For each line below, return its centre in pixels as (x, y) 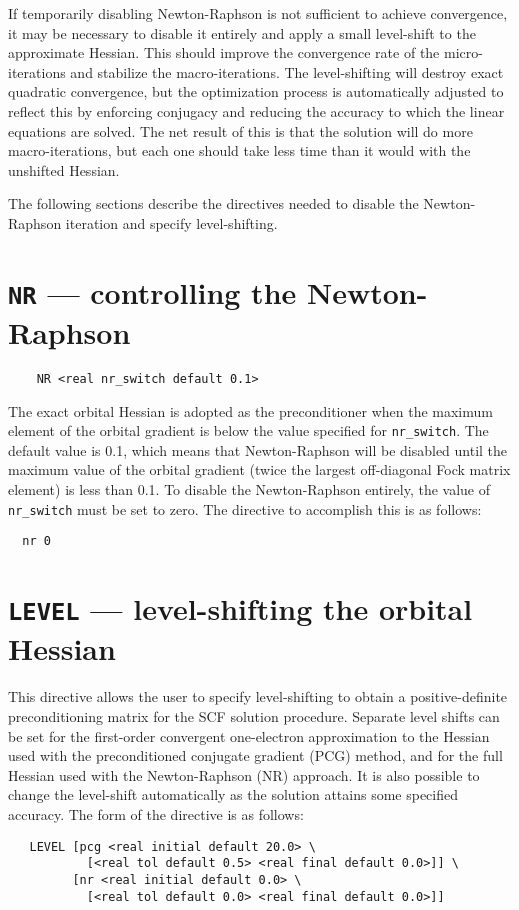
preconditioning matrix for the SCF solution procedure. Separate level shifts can (254, 716)
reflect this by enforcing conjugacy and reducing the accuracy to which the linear (256, 110)
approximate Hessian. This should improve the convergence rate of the (224, 52)
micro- (463, 52)
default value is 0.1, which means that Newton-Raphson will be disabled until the (258, 449)
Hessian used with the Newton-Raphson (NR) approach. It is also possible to (244, 774)
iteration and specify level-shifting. (171, 222)
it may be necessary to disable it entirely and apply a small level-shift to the (242, 32)
